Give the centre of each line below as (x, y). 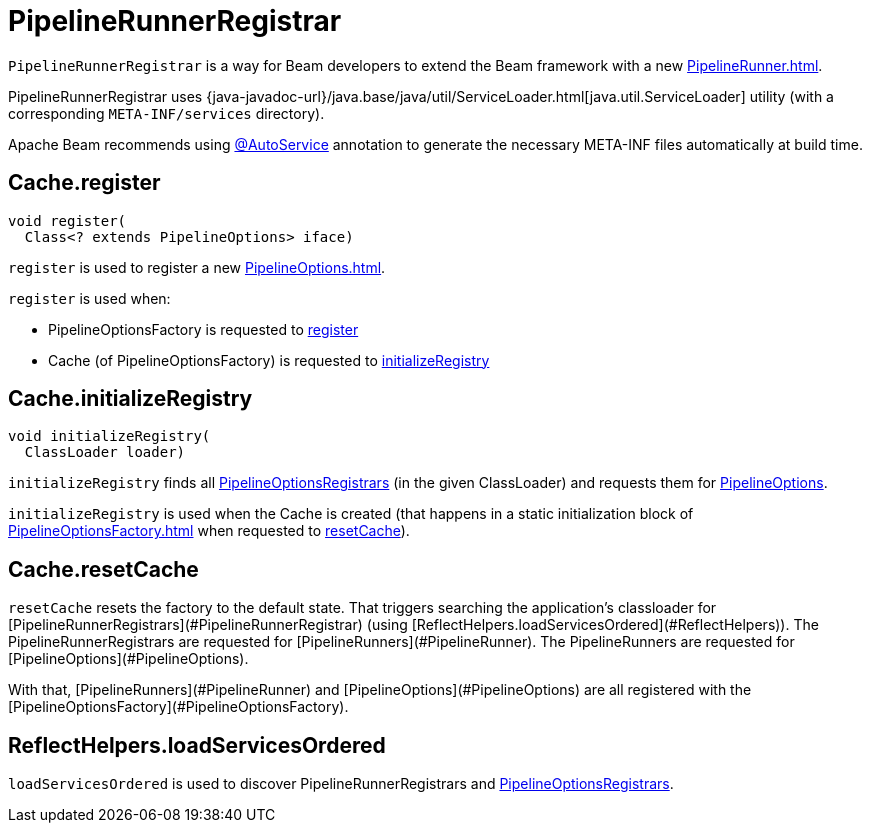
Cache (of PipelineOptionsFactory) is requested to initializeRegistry (269, 360)
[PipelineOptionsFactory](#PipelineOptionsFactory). (178, 707)
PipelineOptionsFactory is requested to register (203, 329)
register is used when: (89, 298)
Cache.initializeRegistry (130, 399)
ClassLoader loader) (105, 452)
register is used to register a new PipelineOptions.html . (197, 267)
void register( (67, 220)
